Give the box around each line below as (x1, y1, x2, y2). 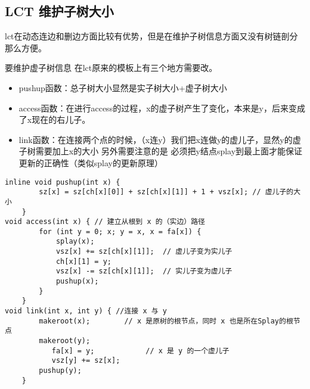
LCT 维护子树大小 (5, 2, 114, 20)
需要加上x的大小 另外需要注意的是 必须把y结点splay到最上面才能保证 (35, 145, 303, 157)
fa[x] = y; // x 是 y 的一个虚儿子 (51, 346, 230, 355)
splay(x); (55, 237, 95, 246)
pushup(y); (39, 366, 82, 375)
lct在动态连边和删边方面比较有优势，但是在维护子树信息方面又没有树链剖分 (5, 30, 298, 42)
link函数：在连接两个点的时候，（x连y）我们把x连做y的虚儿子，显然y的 (18, 133, 293, 145)
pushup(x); (55, 277, 99, 286)
